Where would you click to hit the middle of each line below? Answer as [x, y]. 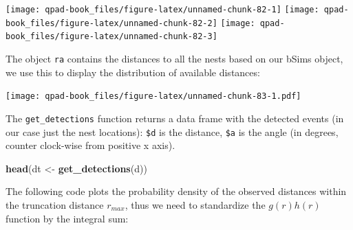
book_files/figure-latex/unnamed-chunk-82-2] [111, 23]
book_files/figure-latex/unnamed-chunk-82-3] [111, 37]
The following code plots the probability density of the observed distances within [176, 191]
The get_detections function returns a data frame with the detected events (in [175, 118]
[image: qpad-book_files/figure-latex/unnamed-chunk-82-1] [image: [162, 10]
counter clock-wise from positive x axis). [90, 145]
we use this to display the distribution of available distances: [133, 72]
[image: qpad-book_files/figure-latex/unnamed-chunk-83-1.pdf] [153, 96]
